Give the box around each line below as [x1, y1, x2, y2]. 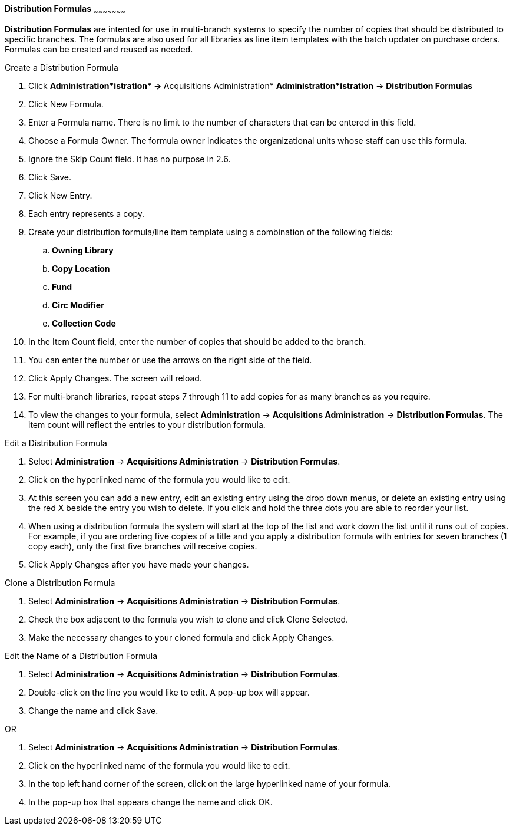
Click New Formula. [28, 98, 104, 109]
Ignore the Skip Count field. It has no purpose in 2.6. [28, 153, 231, 164]
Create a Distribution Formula [5, 62, 118, 73]
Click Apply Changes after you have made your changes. [28, 559, 249, 569]
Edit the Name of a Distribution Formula [5, 650, 158, 661]
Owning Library [52, 245, 114, 255]
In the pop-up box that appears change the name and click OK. [28, 796, 273, 807]
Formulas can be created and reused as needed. [5, 44, 193, 54]
